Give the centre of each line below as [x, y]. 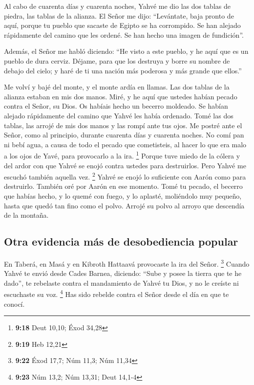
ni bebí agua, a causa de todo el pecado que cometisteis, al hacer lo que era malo [125, 144]
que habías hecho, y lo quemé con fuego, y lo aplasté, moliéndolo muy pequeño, [123, 196]
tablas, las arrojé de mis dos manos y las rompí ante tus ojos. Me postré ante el [123, 125]
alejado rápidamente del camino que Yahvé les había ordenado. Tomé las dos [119, 115]
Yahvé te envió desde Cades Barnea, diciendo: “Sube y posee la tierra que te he [123, 273]
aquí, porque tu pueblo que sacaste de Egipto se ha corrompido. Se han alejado [122, 25]
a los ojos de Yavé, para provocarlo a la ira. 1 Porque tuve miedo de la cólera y [122, 155]
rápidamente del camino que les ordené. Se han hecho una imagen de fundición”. [124, 34]
